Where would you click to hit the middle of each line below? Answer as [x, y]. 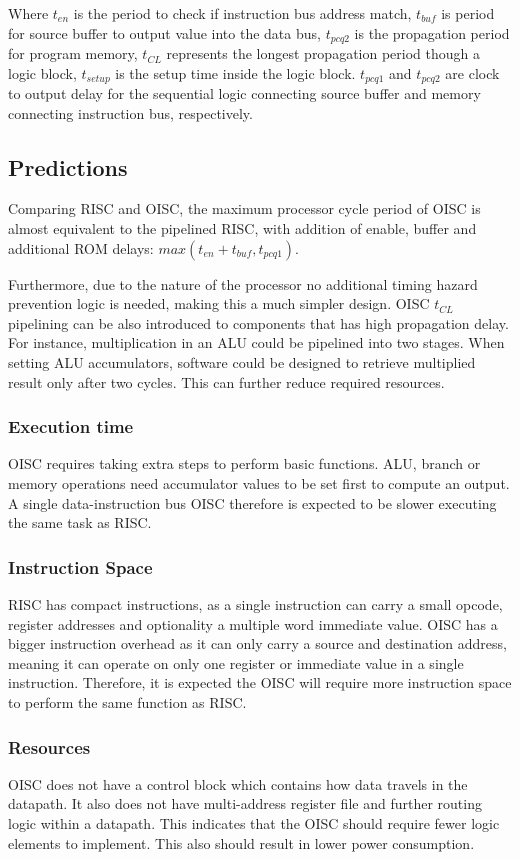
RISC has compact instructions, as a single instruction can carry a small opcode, [255, 604]
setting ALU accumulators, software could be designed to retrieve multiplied [242, 362]
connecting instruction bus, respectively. [130, 112]
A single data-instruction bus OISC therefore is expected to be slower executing [252, 502]
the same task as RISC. [80, 522]
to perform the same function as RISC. [127, 702]
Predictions [68, 166]
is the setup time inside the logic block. [235, 72]
